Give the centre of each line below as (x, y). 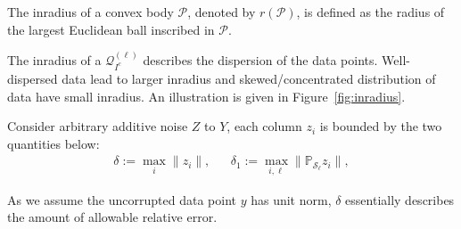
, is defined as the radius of (370, 12)
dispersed (33, 78)
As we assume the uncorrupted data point (122, 199)
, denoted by (222, 12)
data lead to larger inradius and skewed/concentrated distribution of (249, 78)
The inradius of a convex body (91, 12)
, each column (264, 126)
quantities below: (54, 143)
